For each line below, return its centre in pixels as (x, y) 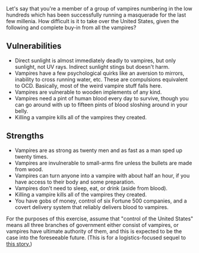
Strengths (25, 136)
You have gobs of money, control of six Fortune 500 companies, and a (101, 201)
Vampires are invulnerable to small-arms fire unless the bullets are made (103, 163)
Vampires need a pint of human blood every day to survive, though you (102, 98)
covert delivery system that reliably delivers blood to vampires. (92, 207)
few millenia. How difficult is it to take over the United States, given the (93, 21)
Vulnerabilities (34, 46)
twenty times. (31, 156)
